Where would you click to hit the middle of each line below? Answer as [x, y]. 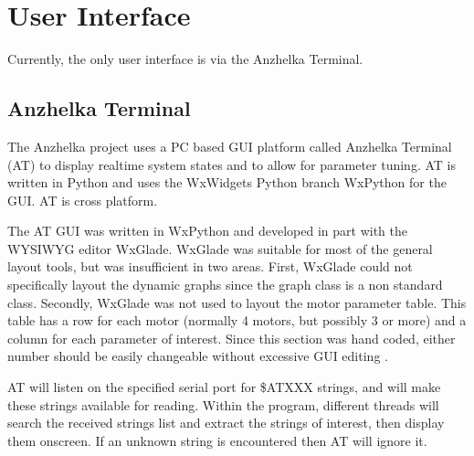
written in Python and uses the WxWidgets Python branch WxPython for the [227, 182]
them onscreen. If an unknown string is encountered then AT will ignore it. [217, 440]
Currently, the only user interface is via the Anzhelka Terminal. [185, 59]
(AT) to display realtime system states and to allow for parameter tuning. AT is [232, 164]
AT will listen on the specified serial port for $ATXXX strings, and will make [224, 387]
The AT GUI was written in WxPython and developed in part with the [207, 231]
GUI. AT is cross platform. [83, 200]
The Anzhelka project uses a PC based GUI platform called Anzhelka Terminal [230, 146]
